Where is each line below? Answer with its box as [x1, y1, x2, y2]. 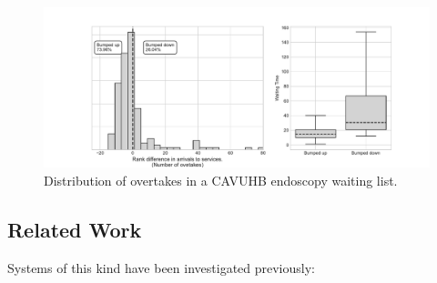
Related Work [7, 215, 142, 243]
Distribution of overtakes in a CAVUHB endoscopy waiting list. [44, 170, 398, 189]
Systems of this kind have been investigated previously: [7, 258, 315, 277]
